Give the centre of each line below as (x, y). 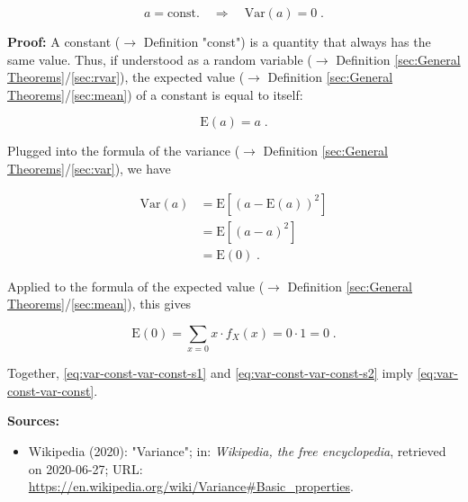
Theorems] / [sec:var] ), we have (89, 168)
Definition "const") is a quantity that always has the (287, 41)
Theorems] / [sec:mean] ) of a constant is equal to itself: (155, 94)
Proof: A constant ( (64, 41)
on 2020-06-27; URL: (85, 468)
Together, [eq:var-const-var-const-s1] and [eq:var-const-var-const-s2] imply (211, 373)
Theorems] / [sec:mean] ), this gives (99, 304)
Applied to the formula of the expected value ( (136, 286)
